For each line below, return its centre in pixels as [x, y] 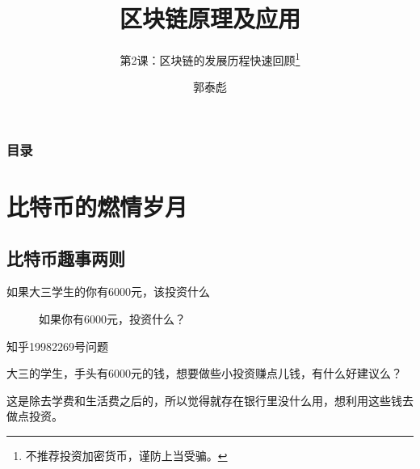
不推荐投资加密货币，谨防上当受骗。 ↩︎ [126, 456]
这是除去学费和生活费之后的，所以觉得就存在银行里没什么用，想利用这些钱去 [210, 400]
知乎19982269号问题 [57, 346]
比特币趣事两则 [66, 258]
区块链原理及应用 [210, 18]
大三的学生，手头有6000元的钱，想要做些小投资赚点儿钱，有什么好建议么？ [204, 373]
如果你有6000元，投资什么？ [112, 319]
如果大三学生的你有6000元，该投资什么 [108, 292]
